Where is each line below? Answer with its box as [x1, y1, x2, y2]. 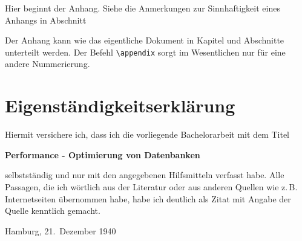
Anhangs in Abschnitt [5, 13, 87, 26]
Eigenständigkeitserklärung [5, 93, 235, 118]
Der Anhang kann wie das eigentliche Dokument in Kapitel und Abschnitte [5, 34, 284, 47]
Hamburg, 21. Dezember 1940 [5, 224, 116, 237]
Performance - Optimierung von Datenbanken [5, 148, 200, 161]
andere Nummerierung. [5, 57, 90, 70]
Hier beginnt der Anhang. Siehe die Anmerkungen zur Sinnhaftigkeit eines [5, 2, 280, 14]
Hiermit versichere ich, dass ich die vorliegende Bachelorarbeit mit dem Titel [5, 128, 289, 141]
